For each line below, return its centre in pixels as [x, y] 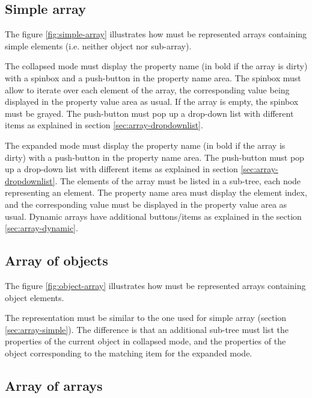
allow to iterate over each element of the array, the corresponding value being [147, 89]
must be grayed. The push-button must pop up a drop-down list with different [149, 113]
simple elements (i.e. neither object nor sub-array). [98, 45]
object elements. [35, 297]
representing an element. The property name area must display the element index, [156, 192]
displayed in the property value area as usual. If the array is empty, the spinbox [152, 101]
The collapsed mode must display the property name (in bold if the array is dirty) [156, 66]
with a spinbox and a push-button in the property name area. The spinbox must [153, 77]
